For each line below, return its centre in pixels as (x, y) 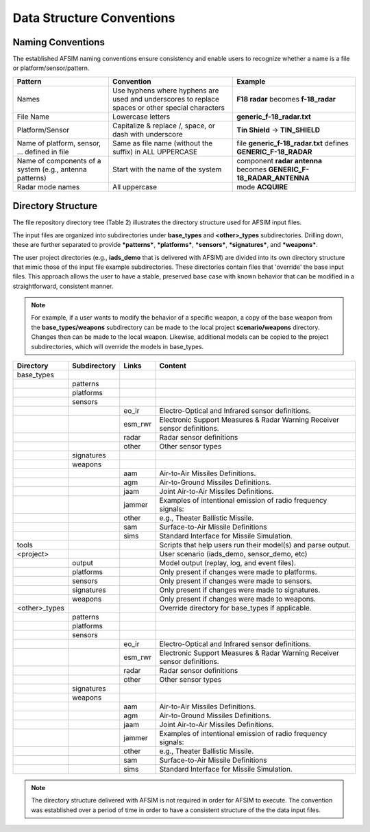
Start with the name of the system (167, 169)
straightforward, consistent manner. (63, 286)
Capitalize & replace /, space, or (164, 126)
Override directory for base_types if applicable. (235, 608)
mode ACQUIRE (262, 187)
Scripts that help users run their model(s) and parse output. (255, 545)
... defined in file (43, 152)
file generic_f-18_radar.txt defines (293, 143)
